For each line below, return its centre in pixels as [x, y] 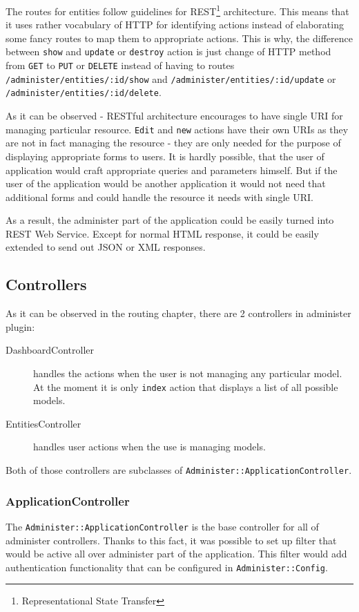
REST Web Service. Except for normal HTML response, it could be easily [162, 233]
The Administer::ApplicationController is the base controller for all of [162, 526]
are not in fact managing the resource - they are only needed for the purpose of [173, 143]
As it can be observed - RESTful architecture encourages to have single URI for [174, 116]
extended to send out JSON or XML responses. [106, 247]
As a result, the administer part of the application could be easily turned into [170, 220]
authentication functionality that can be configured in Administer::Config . [167, 567]
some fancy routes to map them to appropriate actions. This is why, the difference [179, 38]
